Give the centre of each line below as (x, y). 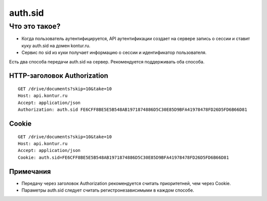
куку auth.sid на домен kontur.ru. (56, 46)
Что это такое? (35, 26)
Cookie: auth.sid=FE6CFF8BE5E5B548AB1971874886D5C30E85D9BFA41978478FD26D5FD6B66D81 (124, 157)
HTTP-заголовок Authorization (59, 76)
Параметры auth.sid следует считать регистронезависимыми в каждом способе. (108, 190)
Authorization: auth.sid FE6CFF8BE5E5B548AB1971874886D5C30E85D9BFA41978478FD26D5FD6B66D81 (133, 110)
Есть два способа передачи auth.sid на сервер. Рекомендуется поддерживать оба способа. (107, 61)
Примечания (30, 172)
